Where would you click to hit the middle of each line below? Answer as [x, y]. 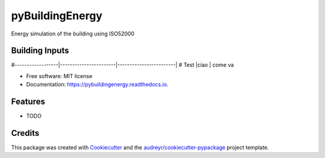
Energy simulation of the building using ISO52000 [73, 34]
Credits [25, 133]
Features [28, 102]
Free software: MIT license [59, 76]
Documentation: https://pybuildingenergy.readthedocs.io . [97, 85]
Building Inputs [40, 51]
